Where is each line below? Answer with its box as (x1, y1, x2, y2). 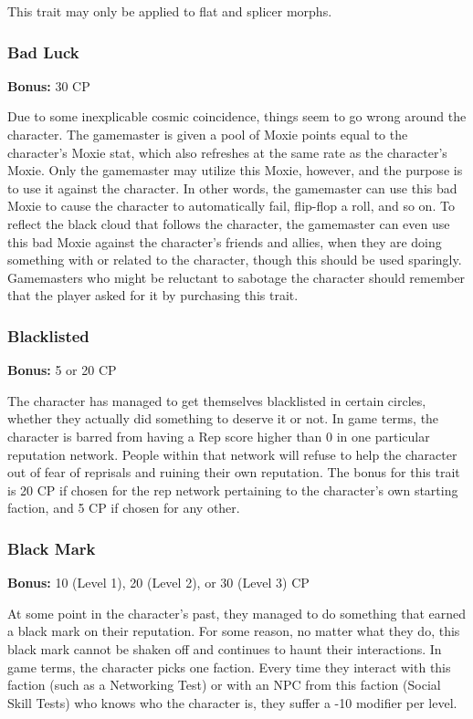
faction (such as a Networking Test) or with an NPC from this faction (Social (7, 675, 441, 694)
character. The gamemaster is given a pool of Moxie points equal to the (7, 125, 408, 143)
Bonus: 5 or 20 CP (7, 360, 117, 380)
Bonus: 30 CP (7, 76, 90, 95)
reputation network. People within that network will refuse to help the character (7, 444, 457, 464)
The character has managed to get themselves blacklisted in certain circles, (7, 391, 426, 410)
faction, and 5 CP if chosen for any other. (7, 498, 240, 517)
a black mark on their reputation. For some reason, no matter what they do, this (7, 621, 460, 641)
